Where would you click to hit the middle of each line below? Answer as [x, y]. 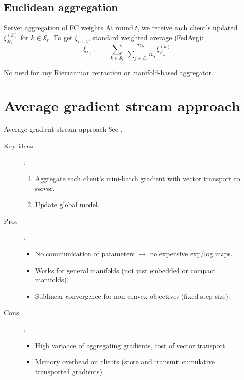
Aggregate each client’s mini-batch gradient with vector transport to [137, 178]
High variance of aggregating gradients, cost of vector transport [130, 345]
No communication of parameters [85, 253]
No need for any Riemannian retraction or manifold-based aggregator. [109, 72]
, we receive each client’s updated [188, 28]
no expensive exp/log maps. [191, 253]
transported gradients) [68, 371]
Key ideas [19, 145]
